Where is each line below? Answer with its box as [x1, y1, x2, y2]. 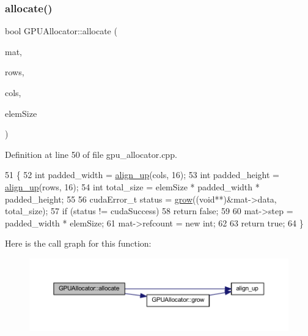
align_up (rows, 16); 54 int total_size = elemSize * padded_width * [5, 180, 260, 193]
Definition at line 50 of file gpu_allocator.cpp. [5, 147, 177, 160]
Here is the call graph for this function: [5, 237, 152, 250]
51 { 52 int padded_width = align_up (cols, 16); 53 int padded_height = [5, 168, 279, 181]
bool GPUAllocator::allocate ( [5, 24, 117, 37]
